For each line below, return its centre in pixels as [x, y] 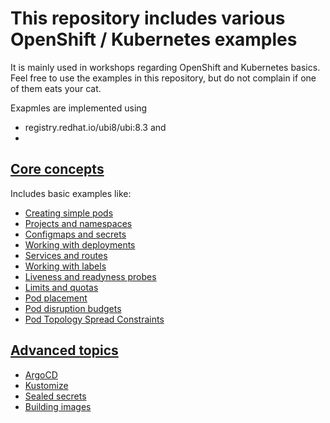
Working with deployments [80, 244]
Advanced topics [64, 350]
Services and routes [66, 255]
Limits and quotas [61, 287]
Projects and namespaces [78, 223]
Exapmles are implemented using [79, 108]
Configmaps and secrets [75, 234]
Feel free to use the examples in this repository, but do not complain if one [163, 78]
